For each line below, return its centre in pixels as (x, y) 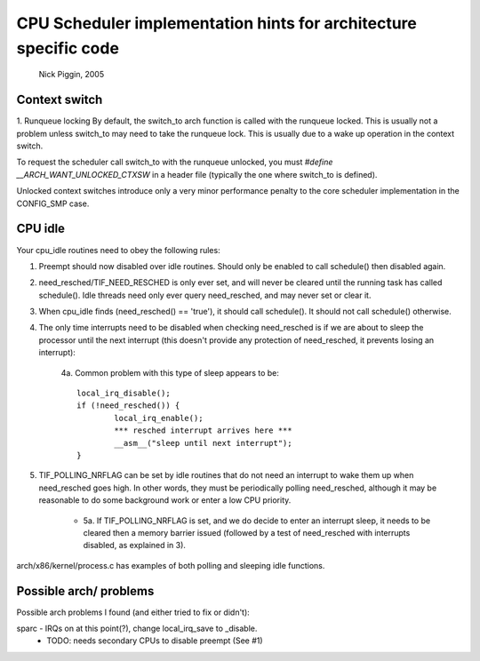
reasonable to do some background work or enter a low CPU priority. (165, 500)
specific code (68, 48)
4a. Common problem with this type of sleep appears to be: (170, 372)
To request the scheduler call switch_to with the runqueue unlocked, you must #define (175, 162)
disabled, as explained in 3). (135, 546)
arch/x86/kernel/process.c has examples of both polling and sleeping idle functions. (171, 565)
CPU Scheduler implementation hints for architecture (216, 23)
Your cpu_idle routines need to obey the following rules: (119, 250)
